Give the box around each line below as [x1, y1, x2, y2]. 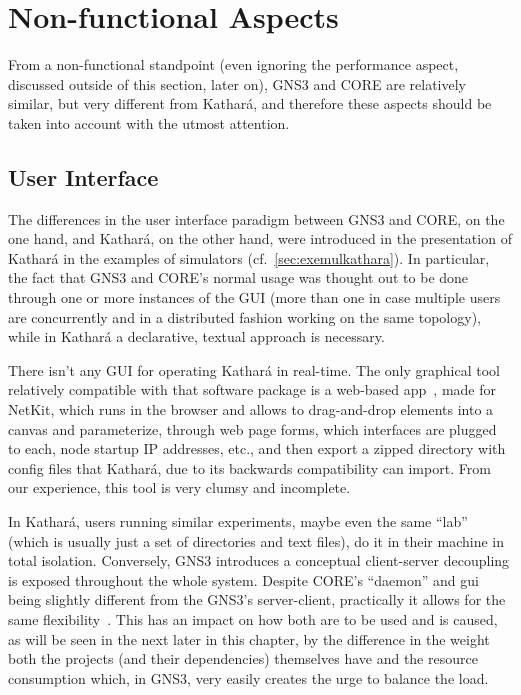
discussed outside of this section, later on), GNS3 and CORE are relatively [8, 73, 467, 94]
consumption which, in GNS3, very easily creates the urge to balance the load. [8, 667, 489, 688]
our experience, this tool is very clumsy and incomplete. [8, 477, 351, 498]
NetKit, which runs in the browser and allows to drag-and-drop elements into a [8, 399, 494, 420]
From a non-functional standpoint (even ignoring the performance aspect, [8, 54, 459, 75]
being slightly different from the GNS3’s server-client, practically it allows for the [8, 589, 506, 610]
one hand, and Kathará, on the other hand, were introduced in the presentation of [8, 228, 512, 249]
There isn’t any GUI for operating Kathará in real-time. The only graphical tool [8, 359, 500, 380]
